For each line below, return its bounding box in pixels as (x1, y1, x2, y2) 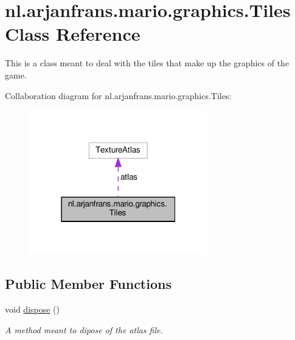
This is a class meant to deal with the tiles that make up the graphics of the (5, 57, 290, 69)
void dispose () (5, 302, 60, 315)
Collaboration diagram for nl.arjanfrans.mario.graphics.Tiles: (5, 89, 232, 102)
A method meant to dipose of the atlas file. (5, 323, 163, 336)
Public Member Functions (5, 274, 172, 293)
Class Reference (5, 21, 141, 46)
